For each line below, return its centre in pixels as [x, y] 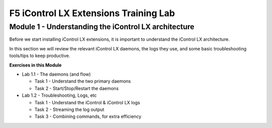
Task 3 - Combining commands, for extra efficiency [88, 116]
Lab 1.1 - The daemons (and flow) [56, 74]
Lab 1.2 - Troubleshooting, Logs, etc [59, 95]
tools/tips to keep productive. [40, 56]
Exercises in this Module [36, 65]
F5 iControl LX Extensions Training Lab [92, 13]
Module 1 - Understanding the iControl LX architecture [102, 27]
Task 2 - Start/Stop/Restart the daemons [77, 88]
